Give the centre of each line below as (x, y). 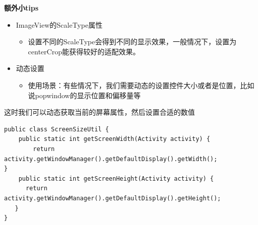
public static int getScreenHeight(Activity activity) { (116, 178)
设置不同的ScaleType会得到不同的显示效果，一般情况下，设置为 (132, 42)
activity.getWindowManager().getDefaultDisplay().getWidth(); (111, 159)
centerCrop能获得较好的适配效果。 (84, 51)
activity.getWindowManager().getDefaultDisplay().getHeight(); (113, 198)
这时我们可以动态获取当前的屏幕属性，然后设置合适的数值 (99, 112)
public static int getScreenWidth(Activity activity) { (114, 139)
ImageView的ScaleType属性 (59, 24)
